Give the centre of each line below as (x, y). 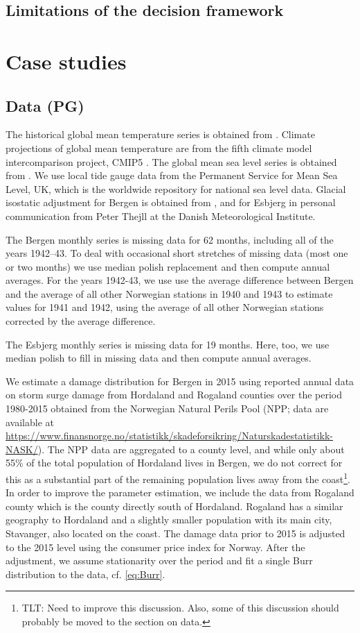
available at (30, 422)
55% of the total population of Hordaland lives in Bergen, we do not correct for (174, 463)
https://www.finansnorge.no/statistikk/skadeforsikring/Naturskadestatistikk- (170, 436)
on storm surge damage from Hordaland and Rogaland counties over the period (174, 395)
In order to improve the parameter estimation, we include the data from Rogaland (180, 492)
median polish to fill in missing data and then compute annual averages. (159, 358)
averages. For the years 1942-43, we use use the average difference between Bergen (180, 280)
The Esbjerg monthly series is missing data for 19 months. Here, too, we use (168, 344)
